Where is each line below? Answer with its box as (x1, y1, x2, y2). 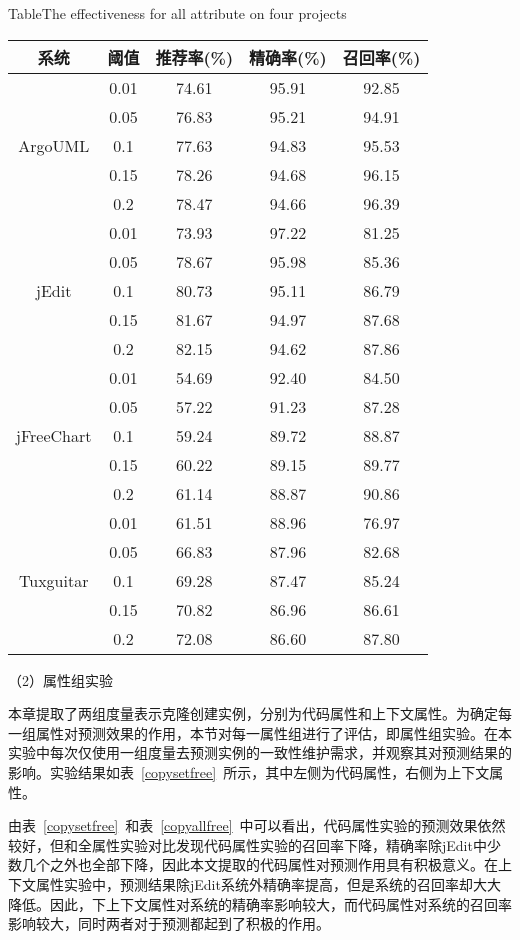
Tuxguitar (19, 568, 89, 592)
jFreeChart (16, 423, 92, 447)
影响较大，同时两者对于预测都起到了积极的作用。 (8, 913, 330, 934)
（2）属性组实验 (8, 669, 113, 690)
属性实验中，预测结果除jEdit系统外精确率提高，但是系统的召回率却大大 (35, 873, 501, 894)
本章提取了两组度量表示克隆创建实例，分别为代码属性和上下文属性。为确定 (8, 703, 498, 724)
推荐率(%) (155, 45, 234, 69)
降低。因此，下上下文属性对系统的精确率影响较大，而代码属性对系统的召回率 (8, 893, 512, 914)
